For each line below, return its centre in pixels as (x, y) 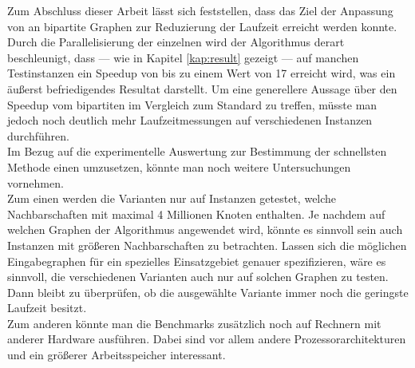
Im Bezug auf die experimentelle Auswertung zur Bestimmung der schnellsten (197, 151)
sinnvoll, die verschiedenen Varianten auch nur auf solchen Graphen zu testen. (198, 277)
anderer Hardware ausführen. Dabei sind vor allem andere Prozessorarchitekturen (207, 339)
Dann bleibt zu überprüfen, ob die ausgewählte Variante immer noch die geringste (208, 292)
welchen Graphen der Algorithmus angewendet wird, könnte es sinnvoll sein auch (205, 230)
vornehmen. (36, 182)
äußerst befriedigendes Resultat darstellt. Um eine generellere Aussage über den (202, 88)
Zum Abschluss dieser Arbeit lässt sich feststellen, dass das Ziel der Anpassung (200, 10)
